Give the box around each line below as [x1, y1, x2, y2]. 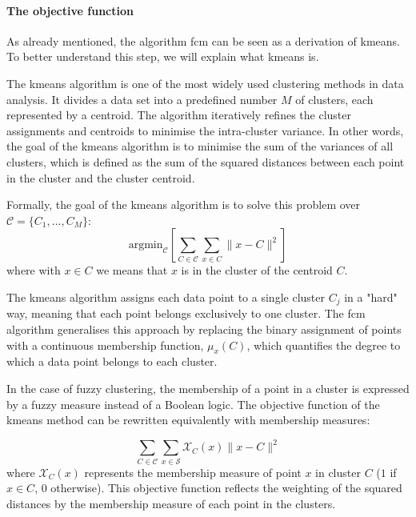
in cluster [315, 463, 361, 480]
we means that [96, 262, 168, 279]
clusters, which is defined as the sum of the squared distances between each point [6, 153, 405, 170]
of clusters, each [295, 90, 374, 107]
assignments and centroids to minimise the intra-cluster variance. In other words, [6, 122, 404, 138]
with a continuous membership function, [6, 336, 204, 353]
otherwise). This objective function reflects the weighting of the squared [50, 479, 402, 496]
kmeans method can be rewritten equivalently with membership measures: [6, 411, 370, 428]
